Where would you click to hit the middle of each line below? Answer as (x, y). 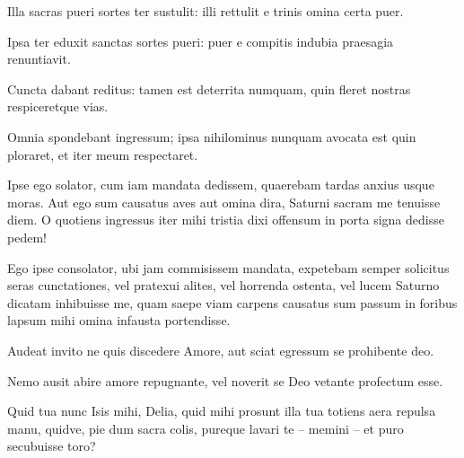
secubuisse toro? (52, 446)
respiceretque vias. (58, 106)
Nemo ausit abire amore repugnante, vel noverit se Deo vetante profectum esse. (225, 380)
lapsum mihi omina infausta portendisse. (119, 320)
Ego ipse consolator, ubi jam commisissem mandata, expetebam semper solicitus (228, 267)
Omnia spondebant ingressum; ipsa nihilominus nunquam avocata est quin (212, 136)
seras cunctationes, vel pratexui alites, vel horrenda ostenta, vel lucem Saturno (223, 285)
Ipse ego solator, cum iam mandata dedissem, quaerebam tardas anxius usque (221, 185)
